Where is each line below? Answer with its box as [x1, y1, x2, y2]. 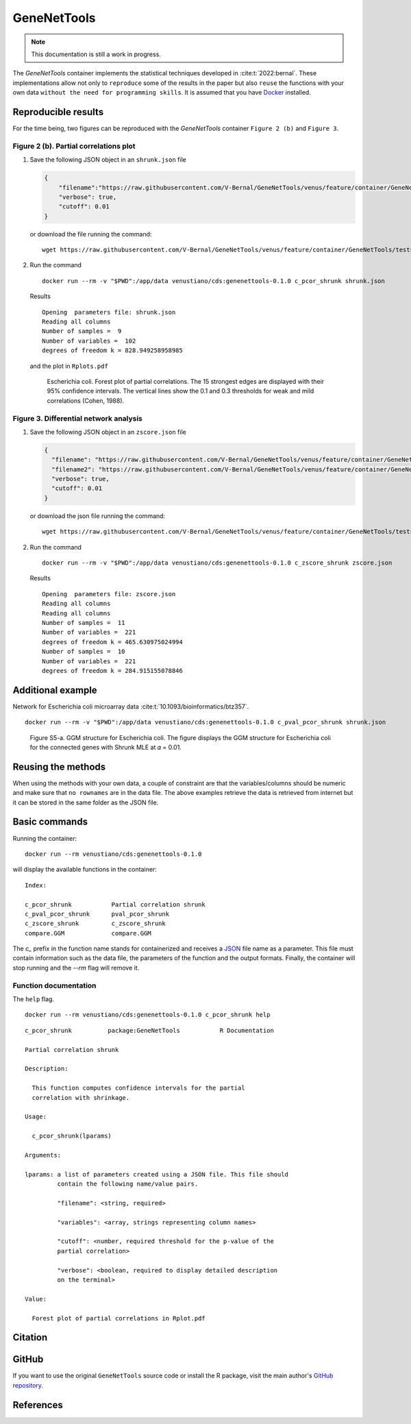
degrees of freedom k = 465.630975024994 [42, 638, 183, 646]
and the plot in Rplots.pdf [29, 362, 109, 370]
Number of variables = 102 [42, 336, 136, 345]
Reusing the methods [12, 761, 106, 772]
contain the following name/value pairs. [57, 1180, 199, 1188]
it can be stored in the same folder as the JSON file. [12, 798, 159, 807]
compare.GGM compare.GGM [25, 929, 152, 937]
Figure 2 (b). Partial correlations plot [12, 141, 136, 151]
